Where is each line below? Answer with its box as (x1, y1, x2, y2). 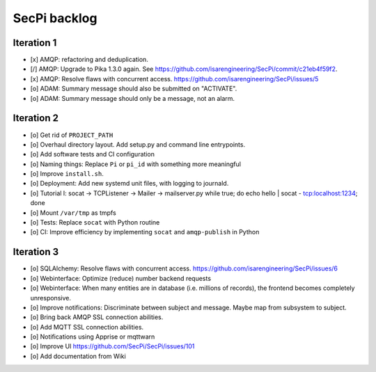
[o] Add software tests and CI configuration (30, 150, 155, 159)
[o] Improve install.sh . (30, 170, 104, 178)
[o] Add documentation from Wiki (30, 352, 127, 360)
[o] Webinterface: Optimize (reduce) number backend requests (30, 274, 212, 282)
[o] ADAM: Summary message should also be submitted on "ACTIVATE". (30, 84, 237, 93)
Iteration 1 (13, 37, 57, 49)
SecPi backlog (13, 10, 97, 26)
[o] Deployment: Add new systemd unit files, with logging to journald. (30, 179, 229, 188)
